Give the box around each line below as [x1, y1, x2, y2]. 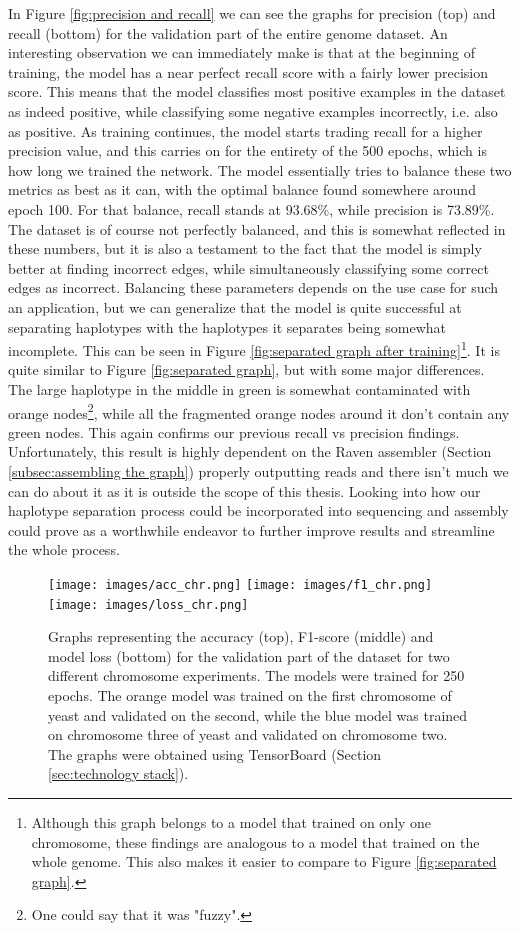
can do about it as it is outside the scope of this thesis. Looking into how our [8, 480, 481, 501]
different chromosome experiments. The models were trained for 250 [48, 665, 465, 686]
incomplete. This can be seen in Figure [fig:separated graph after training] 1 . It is [8, 337, 500, 360]
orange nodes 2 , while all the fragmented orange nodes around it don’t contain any [8, 399, 510, 423]
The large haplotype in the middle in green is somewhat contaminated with [8, 378, 471, 399]
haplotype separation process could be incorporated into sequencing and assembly [8, 500, 509, 521]
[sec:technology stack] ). [48, 763, 189, 784]
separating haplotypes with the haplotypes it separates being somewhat [8, 316, 447, 337]
